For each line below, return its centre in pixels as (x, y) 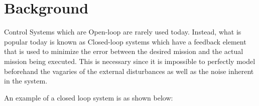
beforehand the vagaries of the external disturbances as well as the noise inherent (129, 71)
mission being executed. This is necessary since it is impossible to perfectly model (130, 61)
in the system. (26, 81)
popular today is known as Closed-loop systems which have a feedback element (125, 41)
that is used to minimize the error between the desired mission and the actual (124, 51)
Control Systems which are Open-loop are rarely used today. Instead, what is (123, 32)
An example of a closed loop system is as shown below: (89, 97)
